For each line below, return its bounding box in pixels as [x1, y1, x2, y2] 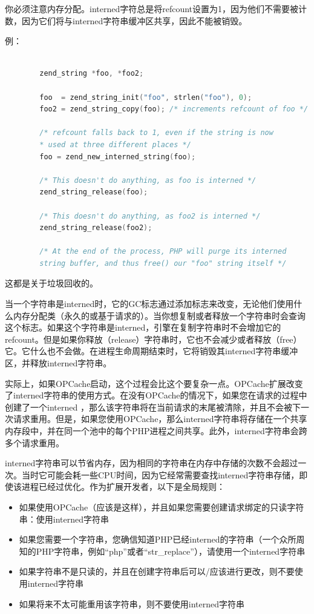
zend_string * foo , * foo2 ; [39, 69, 144, 78]
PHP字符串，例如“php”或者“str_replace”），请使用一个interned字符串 [36, 544, 306, 557]
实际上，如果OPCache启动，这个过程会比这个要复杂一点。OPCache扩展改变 [5, 377, 303, 389]
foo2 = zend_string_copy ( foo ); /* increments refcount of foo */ [39, 105, 309, 114]
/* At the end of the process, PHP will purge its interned [39, 247, 287, 256]
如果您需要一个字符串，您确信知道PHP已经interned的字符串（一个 [19, 533, 280, 546]
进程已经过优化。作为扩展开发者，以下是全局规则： [21, 480, 225, 493]
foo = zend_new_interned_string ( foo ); [39, 152, 196, 161]
